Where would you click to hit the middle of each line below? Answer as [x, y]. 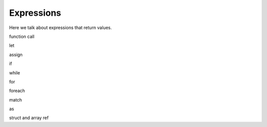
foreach [17, 91]
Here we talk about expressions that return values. [61, 28]
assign [16, 55]
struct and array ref [29, 118]
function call [22, 36]
